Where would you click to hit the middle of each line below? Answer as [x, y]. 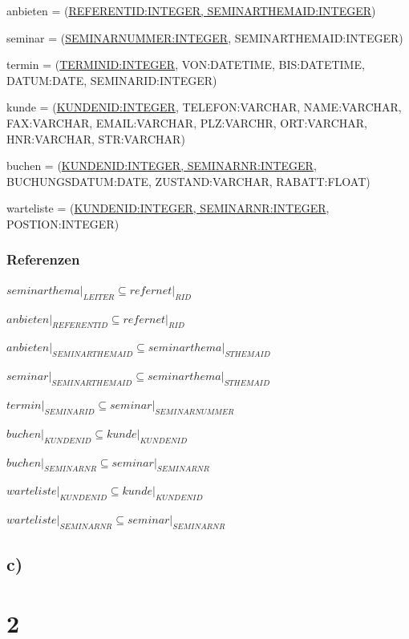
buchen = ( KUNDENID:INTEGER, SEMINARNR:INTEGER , [162, 166]
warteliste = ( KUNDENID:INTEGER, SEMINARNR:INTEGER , [168, 208]
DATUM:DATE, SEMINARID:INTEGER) [112, 80]
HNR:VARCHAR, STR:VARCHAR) [96, 138]
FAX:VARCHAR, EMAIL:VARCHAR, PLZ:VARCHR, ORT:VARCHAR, [187, 122]
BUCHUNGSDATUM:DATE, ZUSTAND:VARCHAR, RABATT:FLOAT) [188, 181]
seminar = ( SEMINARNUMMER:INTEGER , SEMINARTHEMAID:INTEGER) [205, 37]
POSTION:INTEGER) [63, 223]
